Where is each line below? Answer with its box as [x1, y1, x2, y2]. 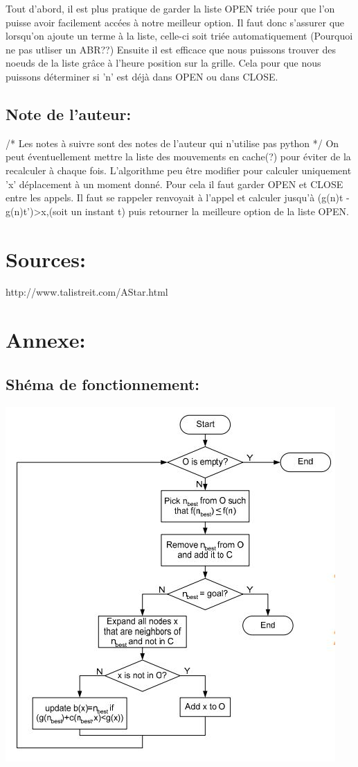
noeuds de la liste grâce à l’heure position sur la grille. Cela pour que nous [6, 56, 321, 70]
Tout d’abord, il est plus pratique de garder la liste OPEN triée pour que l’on [6, 1, 335, 15]
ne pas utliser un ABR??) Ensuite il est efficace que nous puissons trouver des [6, 42, 336, 56]
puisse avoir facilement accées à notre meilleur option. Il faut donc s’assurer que [6, 15, 345, 29]
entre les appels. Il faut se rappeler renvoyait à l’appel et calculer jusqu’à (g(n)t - [6, 190, 350, 205]
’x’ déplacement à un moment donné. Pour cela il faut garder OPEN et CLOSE [6, 176, 343, 191]
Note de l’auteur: [6, 103, 132, 124]
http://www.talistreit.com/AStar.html [6, 285, 168, 299]
